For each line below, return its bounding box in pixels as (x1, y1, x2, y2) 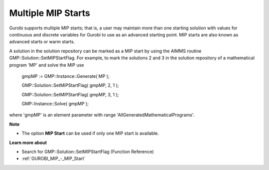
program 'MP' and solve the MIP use (9, 62, 84, 68)
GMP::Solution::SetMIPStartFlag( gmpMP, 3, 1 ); (21, 91, 119, 97)
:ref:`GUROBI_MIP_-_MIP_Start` (21, 156, 86, 162)
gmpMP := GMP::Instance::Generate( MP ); (21, 73, 110, 79)
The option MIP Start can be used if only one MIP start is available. (21, 130, 159, 137)
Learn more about (9, 140, 47, 146)
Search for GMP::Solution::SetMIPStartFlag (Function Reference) (21, 149, 154, 155)
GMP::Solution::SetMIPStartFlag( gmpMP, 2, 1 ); (21, 82, 119, 88)
